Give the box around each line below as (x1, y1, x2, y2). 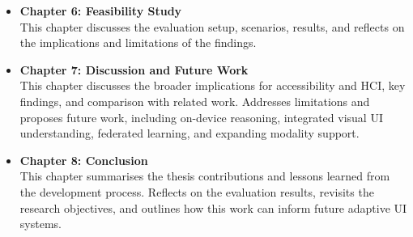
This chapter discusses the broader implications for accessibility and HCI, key (19, 77, 406, 94)
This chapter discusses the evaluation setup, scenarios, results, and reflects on (19, 18, 405, 35)
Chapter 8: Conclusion (19, 151, 148, 168)
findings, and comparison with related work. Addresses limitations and (19, 92, 370, 109)
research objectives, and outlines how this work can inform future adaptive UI (19, 199, 407, 216)
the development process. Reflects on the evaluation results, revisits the (19, 183, 374, 200)
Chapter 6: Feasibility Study (19, 2, 182, 19)
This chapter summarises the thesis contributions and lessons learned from (19, 167, 390, 184)
